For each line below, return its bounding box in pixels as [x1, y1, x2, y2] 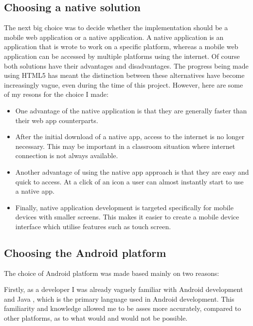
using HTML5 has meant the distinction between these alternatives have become [4, 70, 245, 80]
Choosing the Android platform [4, 245, 166, 260]
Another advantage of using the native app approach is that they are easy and [15, 166, 249, 177]
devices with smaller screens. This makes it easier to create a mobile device [15, 212, 239, 222]
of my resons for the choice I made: [4, 89, 108, 99]
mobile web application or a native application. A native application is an [4, 32, 224, 42]
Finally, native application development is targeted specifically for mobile [15, 202, 234, 212]
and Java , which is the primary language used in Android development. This [4, 293, 235, 304]
